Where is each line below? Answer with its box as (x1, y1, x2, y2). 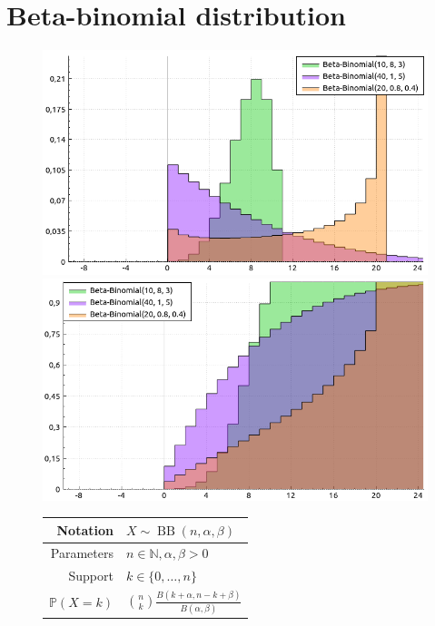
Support (68, 566, 114, 585)
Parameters (50, 543, 114, 562)
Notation (56, 520, 114, 539)
